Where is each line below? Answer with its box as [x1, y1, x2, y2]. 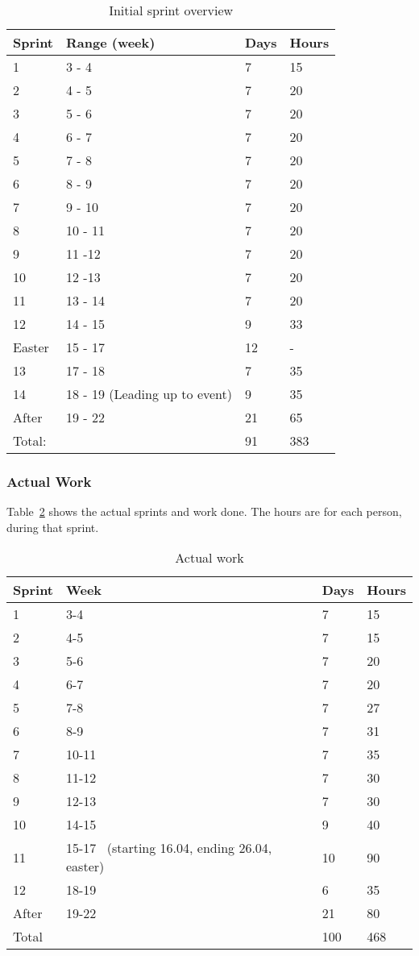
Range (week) [66, 33, 156, 52]
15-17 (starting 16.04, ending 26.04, [66, 838, 272, 858]
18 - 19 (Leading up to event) [66, 384, 233, 403]
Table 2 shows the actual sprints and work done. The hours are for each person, [6, 503, 402, 520]
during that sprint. [6, 518, 99, 535]
